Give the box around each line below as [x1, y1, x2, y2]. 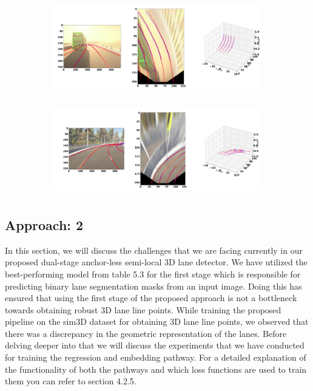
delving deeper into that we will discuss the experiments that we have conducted [5, 339, 305, 352]
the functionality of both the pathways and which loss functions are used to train [5, 362, 307, 375]
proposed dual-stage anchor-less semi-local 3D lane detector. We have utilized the [5, 256, 308, 268]
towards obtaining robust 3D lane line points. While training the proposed [5, 303, 281, 316]
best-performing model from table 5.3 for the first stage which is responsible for [5, 267, 301, 280]
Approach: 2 [5, 215, 84, 234]
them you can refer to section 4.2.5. [5, 375, 136, 387]
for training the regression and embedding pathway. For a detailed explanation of [5, 351, 306, 364]
